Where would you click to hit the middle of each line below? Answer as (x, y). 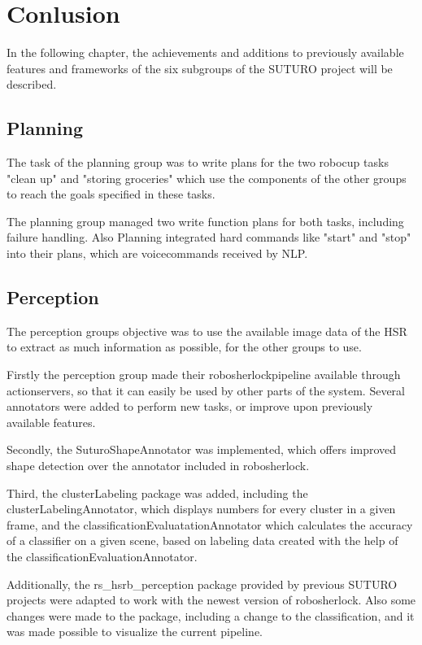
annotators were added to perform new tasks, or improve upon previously (190, 406)
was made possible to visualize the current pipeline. (135, 632)
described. (32, 84)
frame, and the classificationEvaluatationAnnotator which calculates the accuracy (210, 524)
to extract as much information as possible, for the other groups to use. (184, 347)
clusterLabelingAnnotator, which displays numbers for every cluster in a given (201, 509)
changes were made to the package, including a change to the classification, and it (211, 615)
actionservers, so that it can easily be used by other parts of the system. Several (206, 390)
